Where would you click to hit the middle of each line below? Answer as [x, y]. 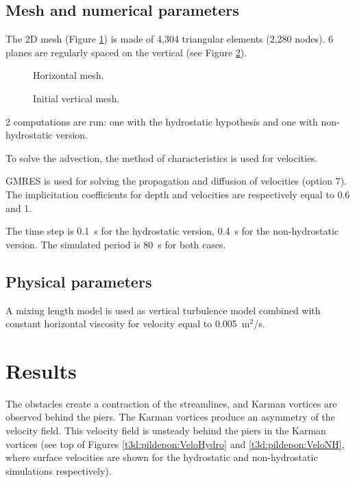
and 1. [19, 208]
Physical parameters [79, 281]
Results [41, 370]
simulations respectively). [59, 470]
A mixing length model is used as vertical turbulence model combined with [163, 310]
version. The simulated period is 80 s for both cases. [116, 244]
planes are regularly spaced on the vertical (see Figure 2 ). [126, 52]
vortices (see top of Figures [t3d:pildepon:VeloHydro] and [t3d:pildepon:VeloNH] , [175, 444]
